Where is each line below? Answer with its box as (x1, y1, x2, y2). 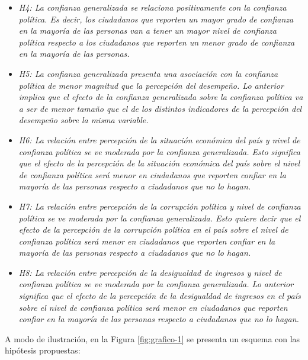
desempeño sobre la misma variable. (18, 114, 149, 126)
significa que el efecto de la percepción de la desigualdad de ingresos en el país (18, 290, 301, 302)
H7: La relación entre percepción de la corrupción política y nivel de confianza (18, 200, 301, 212)
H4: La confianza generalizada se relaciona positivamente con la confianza (18, 1, 287, 13)
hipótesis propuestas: (5, 344, 81, 356)
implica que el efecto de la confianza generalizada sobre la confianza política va (18, 91, 303, 103)
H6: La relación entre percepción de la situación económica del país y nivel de (18, 133, 300, 146)
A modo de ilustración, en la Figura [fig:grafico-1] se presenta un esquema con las (5, 332, 300, 345)
